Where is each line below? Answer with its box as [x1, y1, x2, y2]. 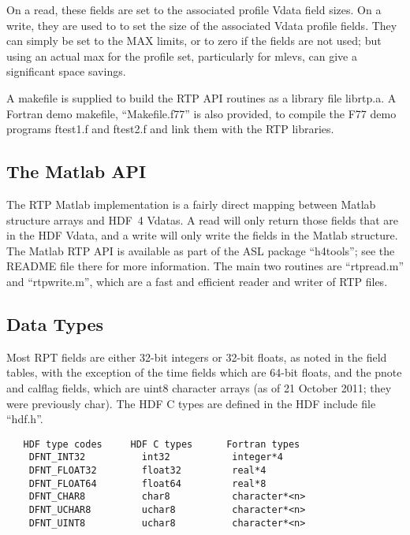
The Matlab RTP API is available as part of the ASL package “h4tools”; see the [6, 242, 395, 258]
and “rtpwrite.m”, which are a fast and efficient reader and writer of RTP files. [6, 273, 388, 289]
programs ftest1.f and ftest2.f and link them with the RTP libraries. [6, 121, 334, 137]
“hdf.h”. [6, 411, 43, 427]
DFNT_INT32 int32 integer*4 [28, 451, 283, 463]
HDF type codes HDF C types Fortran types [23, 438, 300, 450]
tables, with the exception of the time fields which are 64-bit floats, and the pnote [6, 364, 402, 381]
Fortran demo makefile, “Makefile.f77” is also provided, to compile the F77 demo [6, 105, 397, 121]
